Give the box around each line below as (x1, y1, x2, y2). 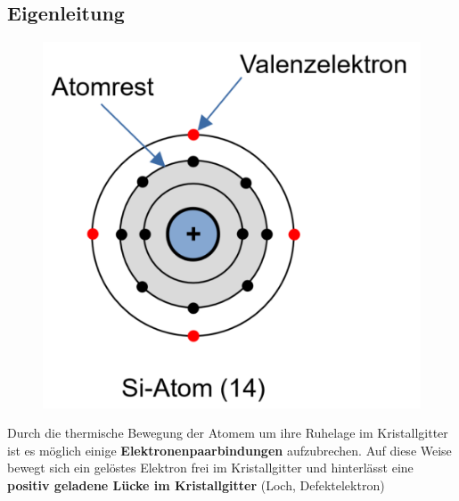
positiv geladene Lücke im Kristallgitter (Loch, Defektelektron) (7, 475, 385, 494)
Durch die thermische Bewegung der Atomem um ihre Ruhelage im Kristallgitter (7, 423, 448, 442)
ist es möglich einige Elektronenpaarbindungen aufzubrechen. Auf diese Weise (7, 440, 452, 459)
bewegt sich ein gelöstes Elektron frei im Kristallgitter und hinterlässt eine (7, 458, 414, 477)
